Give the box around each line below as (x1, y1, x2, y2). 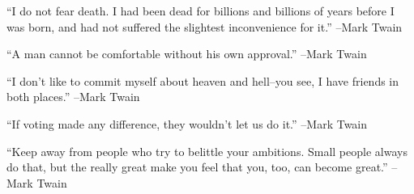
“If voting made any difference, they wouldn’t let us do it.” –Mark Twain (6, 115, 368, 132)
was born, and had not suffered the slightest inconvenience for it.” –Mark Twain (6, 18, 403, 35)
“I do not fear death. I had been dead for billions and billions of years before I (6, 2, 395, 19)
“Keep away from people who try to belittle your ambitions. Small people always (6, 142, 408, 159)
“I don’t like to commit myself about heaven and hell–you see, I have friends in (6, 72, 399, 89)
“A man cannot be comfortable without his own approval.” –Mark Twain (6, 45, 367, 62)
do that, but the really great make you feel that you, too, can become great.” (6, 158, 388, 175)
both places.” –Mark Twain (6, 88, 140, 105)
